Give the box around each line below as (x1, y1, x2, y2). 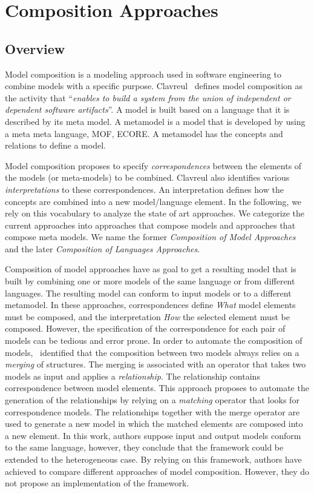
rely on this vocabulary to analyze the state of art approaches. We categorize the (5, 207, 305, 220)
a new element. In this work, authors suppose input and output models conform (5, 429, 301, 441)
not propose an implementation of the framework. (5, 477, 189, 489)
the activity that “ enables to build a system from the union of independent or (5, 91, 291, 104)
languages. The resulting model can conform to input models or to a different (5, 286, 292, 299)
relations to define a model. (5, 139, 106, 152)
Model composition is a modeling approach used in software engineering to (5, 67, 281, 80)
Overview (5, 39, 65, 58)
